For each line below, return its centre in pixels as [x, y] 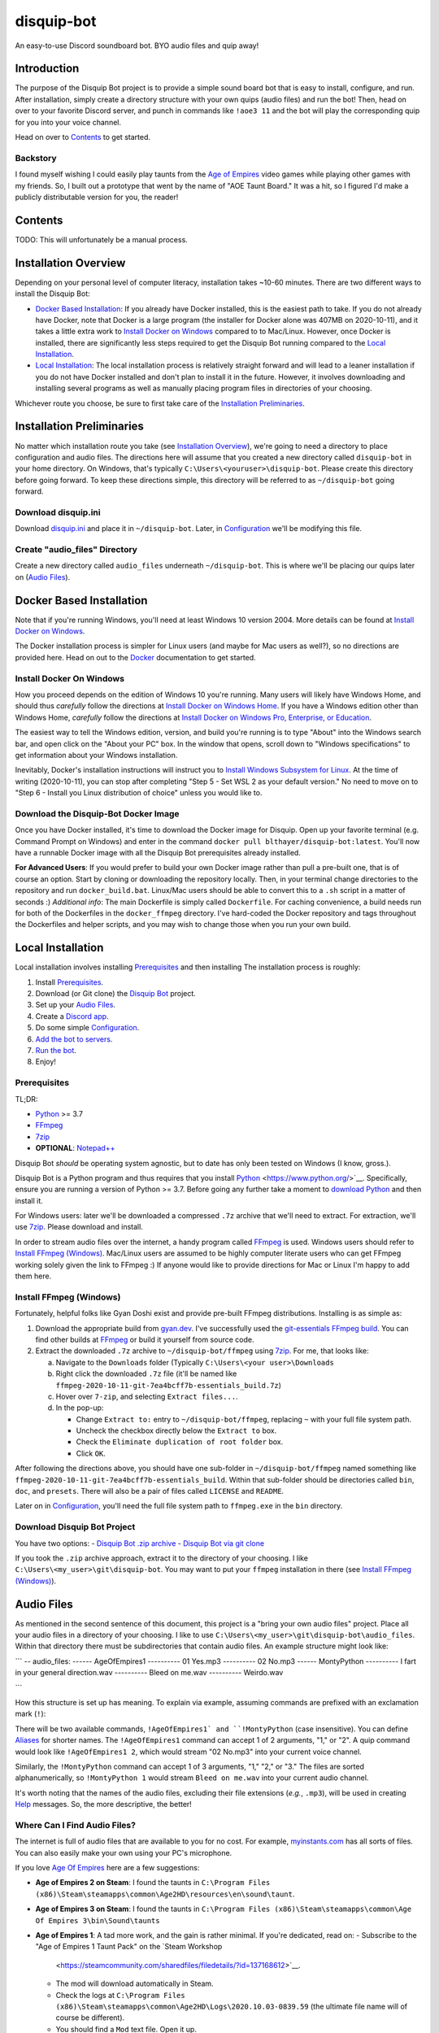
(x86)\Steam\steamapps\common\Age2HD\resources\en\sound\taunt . [165, 1894]
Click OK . [91, 1453]
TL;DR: [26, 1099]
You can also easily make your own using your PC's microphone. [124, 1852]
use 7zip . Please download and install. [79, 1227]
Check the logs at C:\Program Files [121, 1995]
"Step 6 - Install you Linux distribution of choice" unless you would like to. [139, 793]
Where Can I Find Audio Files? [75, 1825]
